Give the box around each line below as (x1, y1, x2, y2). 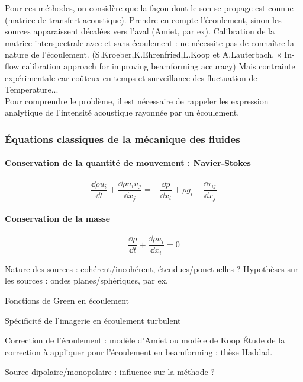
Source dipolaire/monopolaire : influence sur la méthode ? (5, 365, 215, 378)
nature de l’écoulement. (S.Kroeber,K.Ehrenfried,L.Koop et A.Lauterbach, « (5, 48, 282, 61)
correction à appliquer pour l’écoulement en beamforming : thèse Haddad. (5, 345, 273, 358)
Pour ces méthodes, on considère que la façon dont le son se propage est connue (5, 2, 294, 14)
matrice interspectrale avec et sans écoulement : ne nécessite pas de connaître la (5, 36, 294, 49)
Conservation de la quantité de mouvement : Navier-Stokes (5, 157, 251, 169)
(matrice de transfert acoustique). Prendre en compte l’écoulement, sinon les (5, 13, 282, 26)
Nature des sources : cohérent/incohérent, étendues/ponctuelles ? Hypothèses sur (5, 262, 299, 275)
